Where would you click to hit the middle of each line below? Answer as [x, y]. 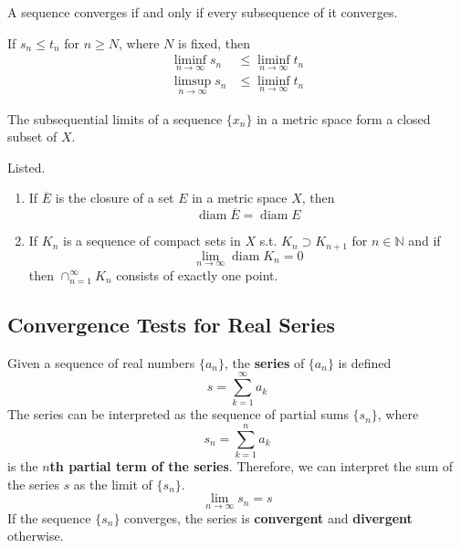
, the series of [265, 362]
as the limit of [113, 484]
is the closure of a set [115, 198]
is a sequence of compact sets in [152, 241]
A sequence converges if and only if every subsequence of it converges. [203, 12]
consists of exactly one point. [197, 274]
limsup [193, 82]
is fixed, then [215, 42]
